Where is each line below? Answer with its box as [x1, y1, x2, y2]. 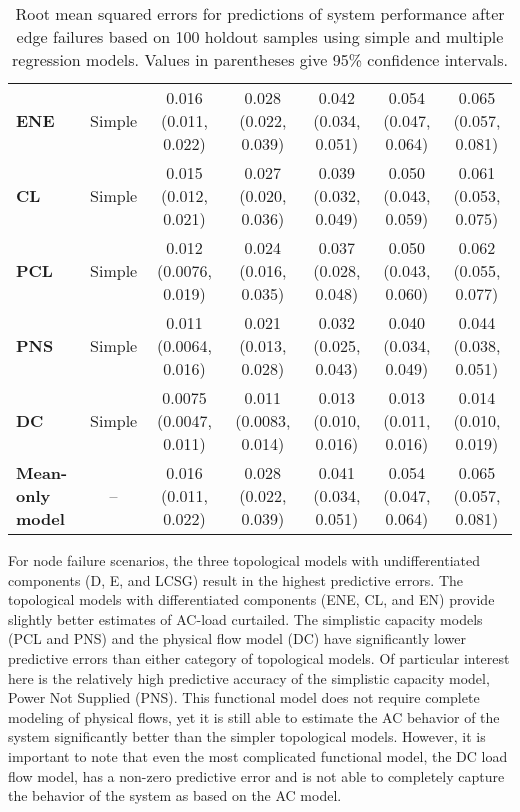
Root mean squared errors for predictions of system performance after [15, 2, 505, 25]
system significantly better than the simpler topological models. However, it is [8, 726, 486, 747]
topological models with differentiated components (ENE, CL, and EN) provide [8, 589, 495, 610]
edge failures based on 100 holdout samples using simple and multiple [16, 25, 504, 48]
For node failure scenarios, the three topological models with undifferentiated [8, 550, 480, 570]
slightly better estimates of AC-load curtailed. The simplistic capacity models [8, 608, 483, 629]
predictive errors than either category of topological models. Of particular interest [8, 647, 510, 668]
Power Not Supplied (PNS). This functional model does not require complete [8, 687, 480, 708]
